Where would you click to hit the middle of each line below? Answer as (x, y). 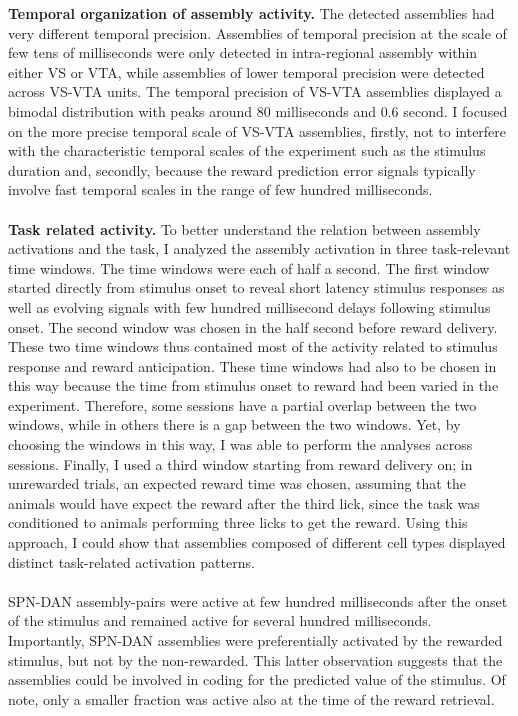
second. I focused (455, 110)
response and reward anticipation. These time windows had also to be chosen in (252, 365)
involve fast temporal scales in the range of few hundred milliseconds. (220, 189)
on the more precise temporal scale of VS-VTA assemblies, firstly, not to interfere (257, 130)
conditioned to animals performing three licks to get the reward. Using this (238, 522)
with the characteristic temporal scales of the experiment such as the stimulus (247, 150)
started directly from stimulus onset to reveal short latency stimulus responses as (256, 287)
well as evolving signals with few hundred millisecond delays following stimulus (249, 306)
